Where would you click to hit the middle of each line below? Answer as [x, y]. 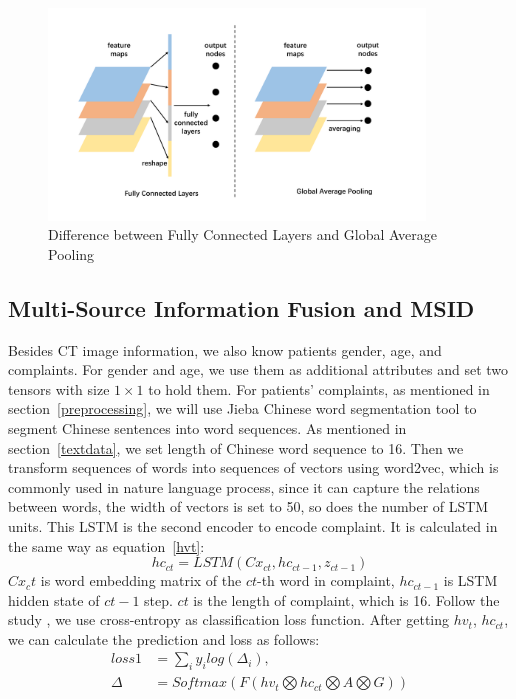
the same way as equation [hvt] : [106, 545]
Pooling [71, 253]
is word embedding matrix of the [141, 580]
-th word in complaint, [326, 580]
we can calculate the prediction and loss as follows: [164, 638]
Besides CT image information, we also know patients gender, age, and [225, 349]
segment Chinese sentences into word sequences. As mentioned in [207, 427]
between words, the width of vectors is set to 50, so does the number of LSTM [248, 506]
